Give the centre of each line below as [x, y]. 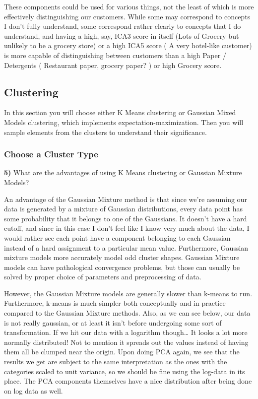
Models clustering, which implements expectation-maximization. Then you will [124, 122]
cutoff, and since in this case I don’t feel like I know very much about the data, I [127, 228]
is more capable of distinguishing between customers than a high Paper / [115, 55]
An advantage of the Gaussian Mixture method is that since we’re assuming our [126, 199]
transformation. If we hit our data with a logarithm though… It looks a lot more [126, 332]
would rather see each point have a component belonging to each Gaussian [117, 237]
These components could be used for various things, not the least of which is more [129, 6]
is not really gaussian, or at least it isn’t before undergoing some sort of [113, 322]
